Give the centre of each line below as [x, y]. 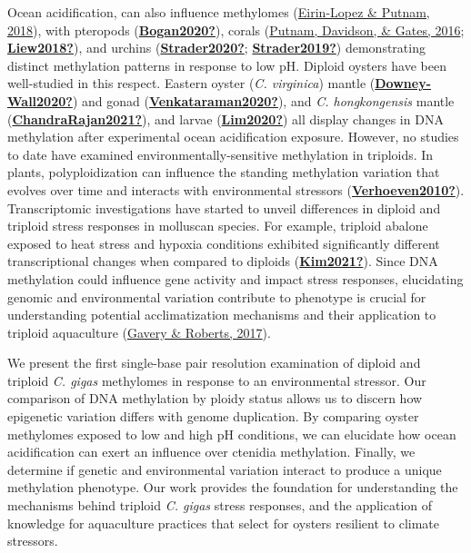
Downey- [403, 83]
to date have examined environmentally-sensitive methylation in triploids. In [220, 154]
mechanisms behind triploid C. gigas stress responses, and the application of [220, 505]
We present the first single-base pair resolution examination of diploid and [214, 363]
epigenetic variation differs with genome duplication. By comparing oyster [213, 416]
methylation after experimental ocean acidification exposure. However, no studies [233, 137]
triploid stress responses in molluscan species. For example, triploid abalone [218, 226]
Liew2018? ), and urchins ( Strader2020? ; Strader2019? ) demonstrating [216, 48]
